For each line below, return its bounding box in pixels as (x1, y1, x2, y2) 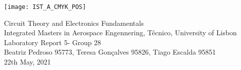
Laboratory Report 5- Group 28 (4, 37, 101, 47)
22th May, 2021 (4, 57, 51, 67)
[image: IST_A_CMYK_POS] (4, 3, 86, 10)
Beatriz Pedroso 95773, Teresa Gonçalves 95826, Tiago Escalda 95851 (4, 47, 216, 57)
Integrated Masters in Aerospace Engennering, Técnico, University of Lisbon (4, 27, 237, 38)
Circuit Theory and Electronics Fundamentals (4, 17, 144, 28)
